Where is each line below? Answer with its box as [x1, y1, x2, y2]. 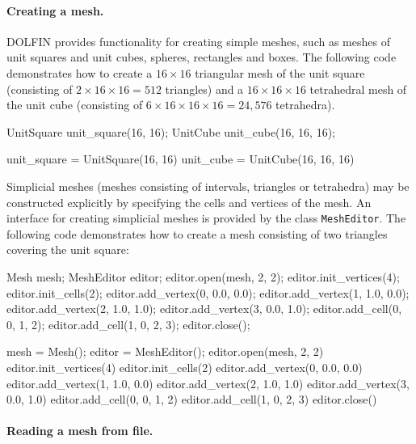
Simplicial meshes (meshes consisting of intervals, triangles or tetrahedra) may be [6, 177, 410, 194]
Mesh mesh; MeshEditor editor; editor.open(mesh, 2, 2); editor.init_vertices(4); [6, 268, 400, 285]
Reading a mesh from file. [6, 422, 153, 439]
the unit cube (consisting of [6, 96, 143, 113]
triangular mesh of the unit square [195, 64, 365, 81]
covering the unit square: [6, 241, 129, 258]
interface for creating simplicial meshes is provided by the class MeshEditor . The [6, 209, 406, 226]
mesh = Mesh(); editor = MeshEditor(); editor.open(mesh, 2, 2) [6, 343, 324, 360]
